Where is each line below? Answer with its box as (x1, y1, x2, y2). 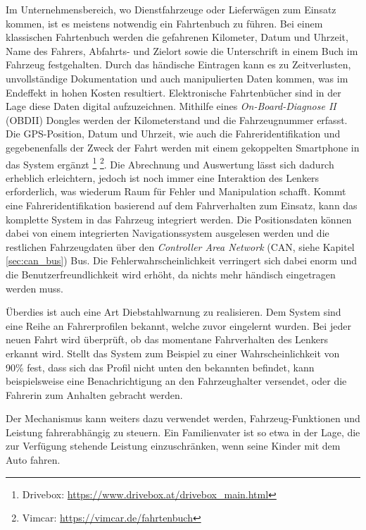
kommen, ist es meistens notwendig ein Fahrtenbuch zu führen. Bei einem (6, 16, 323, 30)
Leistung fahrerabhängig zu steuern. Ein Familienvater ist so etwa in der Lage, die (6, 424, 360, 439)
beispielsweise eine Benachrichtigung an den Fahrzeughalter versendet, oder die (6, 374, 347, 388)
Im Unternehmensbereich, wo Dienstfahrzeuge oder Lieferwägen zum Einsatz (6, 2, 336, 16)
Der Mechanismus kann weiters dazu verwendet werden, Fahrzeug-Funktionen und (6, 411, 360, 426)
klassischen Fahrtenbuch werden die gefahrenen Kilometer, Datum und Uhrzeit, (6, 30, 348, 44)
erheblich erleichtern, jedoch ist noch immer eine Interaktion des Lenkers (6, 170, 320, 185)
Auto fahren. (6, 452, 61, 467)
